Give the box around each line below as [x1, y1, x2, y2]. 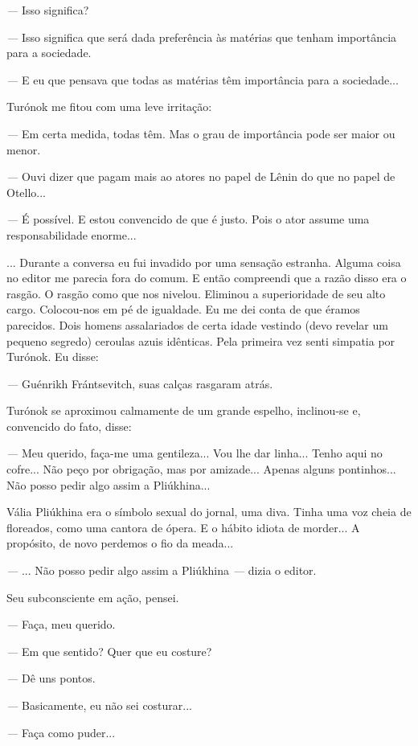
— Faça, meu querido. [6, 616, 116, 633]
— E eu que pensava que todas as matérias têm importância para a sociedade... [6, 71, 399, 88]
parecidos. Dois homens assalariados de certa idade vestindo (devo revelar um [6, 316, 388, 333]
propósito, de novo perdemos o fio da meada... [6, 535, 234, 551]
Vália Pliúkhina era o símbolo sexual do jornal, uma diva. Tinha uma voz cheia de [6, 503, 412, 520]
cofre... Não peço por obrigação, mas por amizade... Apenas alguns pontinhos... [6, 461, 396, 478]
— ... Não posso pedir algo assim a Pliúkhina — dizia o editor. [6, 562, 317, 579]
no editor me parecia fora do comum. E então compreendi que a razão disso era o [6, 269, 407, 286]
